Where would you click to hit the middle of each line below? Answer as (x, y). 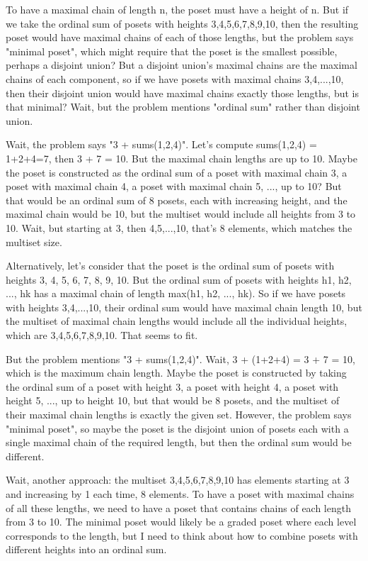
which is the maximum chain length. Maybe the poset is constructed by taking (176, 373)
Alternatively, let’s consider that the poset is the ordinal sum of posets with (170, 266)
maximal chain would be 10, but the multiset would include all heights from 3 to (181, 214)
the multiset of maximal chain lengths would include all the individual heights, (177, 321)
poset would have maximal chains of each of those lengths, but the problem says (180, 37)
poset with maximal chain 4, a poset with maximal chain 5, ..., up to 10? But (174, 186)
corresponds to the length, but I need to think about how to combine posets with (182, 535)
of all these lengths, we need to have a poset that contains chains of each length (178, 507)
